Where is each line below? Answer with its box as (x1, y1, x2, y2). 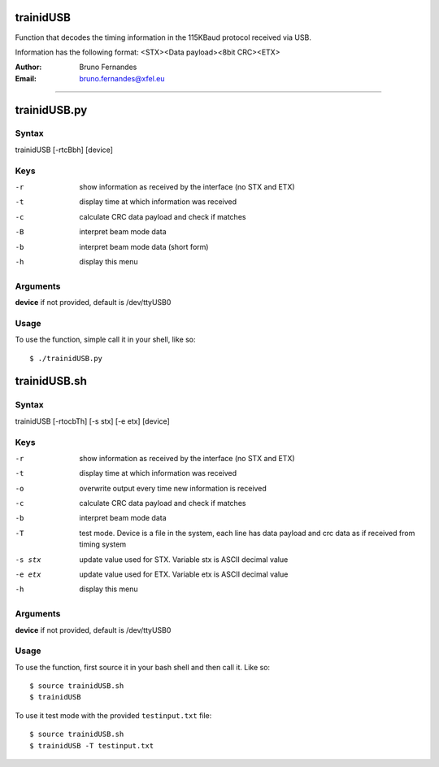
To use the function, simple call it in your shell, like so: (15, 334, 196, 345)
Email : (15, 73, 37, 83)
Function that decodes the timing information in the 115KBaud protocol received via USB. (15, 33, 312, 42)
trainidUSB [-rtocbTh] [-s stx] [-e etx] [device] (15, 416, 170, 426)
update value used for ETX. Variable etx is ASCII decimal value (79, 569, 289, 579)
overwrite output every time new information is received (79, 483, 267, 493)
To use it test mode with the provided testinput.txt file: (15, 710, 212, 720)
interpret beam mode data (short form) (79, 242, 209, 251)
